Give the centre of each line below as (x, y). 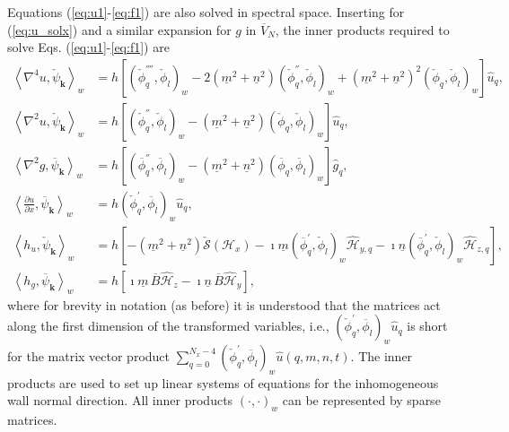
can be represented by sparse (361, 400)
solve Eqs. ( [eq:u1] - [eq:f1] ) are (88, 47)
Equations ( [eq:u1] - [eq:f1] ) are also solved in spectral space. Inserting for (206, 12)
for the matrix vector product (89, 355)
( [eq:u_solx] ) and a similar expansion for (119, 29)
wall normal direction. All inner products (120, 400)
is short (427, 326)
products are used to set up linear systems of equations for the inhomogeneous (223, 382)
